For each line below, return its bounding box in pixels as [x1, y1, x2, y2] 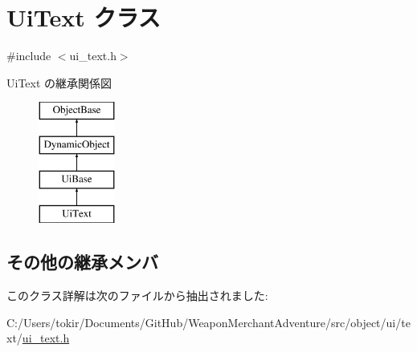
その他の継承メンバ [6, 249, 158, 274]
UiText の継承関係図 [6, 74, 112, 91]
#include [6, 47, 51, 64]
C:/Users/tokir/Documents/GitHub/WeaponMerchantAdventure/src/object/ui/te [6, 314, 411, 330]
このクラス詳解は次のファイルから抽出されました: [6, 287, 268, 304]
